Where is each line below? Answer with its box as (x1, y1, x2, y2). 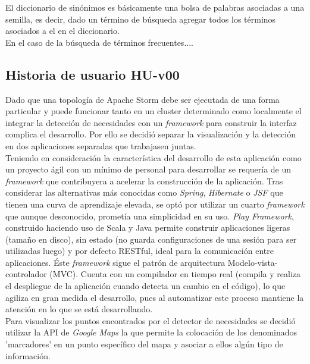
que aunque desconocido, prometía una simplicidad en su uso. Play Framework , (5, 209, 294, 222)
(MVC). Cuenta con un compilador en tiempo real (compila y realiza (49, 268, 301, 280)
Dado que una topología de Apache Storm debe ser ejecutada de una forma (5, 93, 280, 105)
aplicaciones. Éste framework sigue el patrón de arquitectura (5, 256, 226, 268)
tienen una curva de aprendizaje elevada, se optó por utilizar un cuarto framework (5, 197, 305, 210)
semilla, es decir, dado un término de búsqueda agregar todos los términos (5, 12, 276, 25)
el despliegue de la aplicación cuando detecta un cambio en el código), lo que (5, 280, 286, 292)
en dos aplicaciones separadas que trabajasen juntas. (5, 139, 196, 152)
